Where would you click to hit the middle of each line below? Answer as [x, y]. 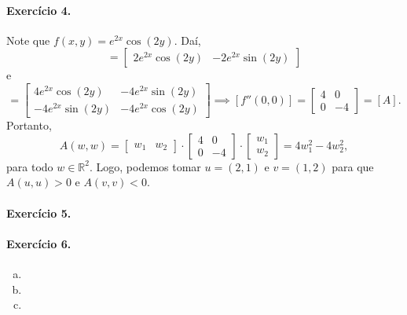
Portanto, [29, 125]
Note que [28, 40]
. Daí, [187, 40]
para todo [30, 166]
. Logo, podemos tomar [145, 166]
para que [353, 166]
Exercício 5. [39, 212]
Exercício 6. [39, 243]
